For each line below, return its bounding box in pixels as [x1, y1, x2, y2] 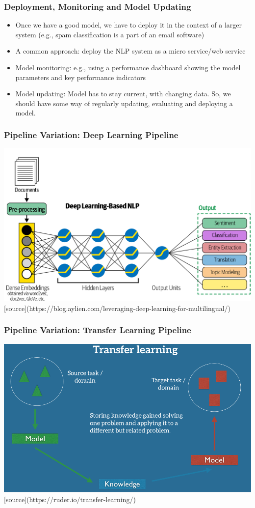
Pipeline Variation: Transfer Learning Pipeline [4, 324, 191, 336]
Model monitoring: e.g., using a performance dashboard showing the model [15, 62, 241, 72]
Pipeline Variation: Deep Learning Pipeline [4, 128, 178, 141]
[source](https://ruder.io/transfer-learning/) [4, 494, 136, 505]
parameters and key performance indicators [15, 72, 146, 82]
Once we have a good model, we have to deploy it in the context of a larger [15, 20, 242, 30]
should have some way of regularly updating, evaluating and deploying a [15, 98, 233, 108]
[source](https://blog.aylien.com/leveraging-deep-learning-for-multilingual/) [4, 303, 230, 313]
